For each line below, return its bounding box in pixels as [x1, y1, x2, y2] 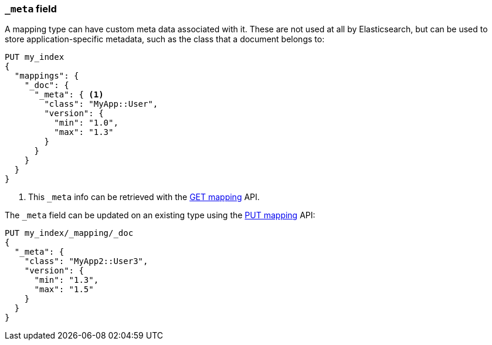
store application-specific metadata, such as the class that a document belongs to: [5, 34, 325, 45]
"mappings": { [14, 71, 79, 81]
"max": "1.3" [54, 127, 114, 137]
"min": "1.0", [54, 118, 118, 128]
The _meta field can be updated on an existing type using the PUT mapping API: [5, 210, 315, 221]
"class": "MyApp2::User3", [24, 256, 148, 266]
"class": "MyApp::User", [44, 99, 158, 109]
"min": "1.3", [34, 275, 99, 285]
